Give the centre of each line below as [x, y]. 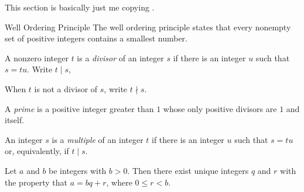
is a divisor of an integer [120, 57]
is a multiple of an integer [98, 139]
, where [119, 182]
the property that [36, 182]
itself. [15, 120]
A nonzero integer [37, 57]
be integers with [78, 170]
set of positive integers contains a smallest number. [96, 38]
